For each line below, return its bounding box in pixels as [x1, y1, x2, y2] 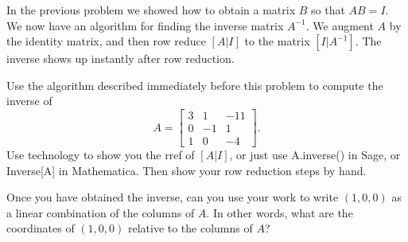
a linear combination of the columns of [6, 204, 195, 221]
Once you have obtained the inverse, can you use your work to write [6, 189, 339, 205]
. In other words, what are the [206, 204, 353, 221]
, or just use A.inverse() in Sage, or [229, 146, 401, 163]
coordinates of [6, 220, 75, 236]
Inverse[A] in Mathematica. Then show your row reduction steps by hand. [6, 162, 367, 178]
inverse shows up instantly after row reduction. [6, 50, 235, 67]
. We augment [305, 17, 374, 33]
